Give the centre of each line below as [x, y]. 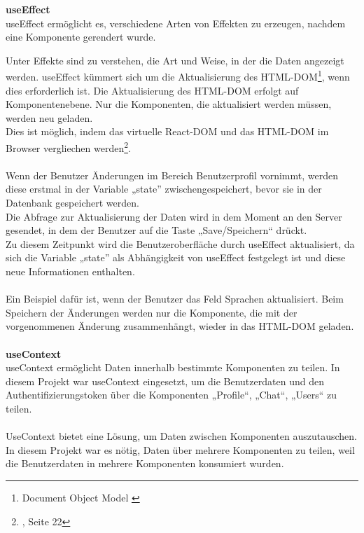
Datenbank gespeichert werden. [72, 203]
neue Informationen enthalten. [70, 271]
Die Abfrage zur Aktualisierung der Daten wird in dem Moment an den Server [174, 216]
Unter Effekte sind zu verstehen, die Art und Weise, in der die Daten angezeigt [175, 60]
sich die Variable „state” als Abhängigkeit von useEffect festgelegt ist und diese [176, 257]
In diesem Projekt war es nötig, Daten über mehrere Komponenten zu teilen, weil [180, 449]
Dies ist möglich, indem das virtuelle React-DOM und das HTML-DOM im [167, 131]
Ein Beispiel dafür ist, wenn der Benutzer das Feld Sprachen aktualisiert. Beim [175, 299]
